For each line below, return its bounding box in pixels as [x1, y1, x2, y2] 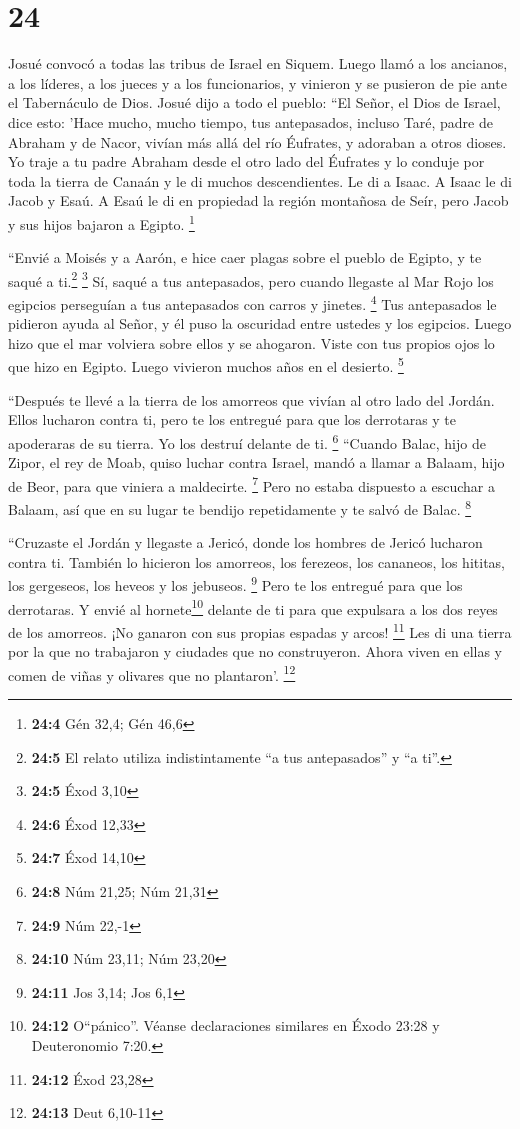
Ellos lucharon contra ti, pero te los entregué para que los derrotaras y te [8, 409, 457, 430]
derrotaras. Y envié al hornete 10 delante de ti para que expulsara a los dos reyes [8, 595, 498, 619]
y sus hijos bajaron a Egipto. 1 [8, 210, 195, 234]
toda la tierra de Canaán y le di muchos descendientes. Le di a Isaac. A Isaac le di [8, 170, 512, 191]
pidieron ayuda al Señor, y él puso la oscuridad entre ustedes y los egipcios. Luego [8, 313, 512, 334]
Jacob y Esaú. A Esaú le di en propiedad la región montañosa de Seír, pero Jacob [8, 190, 509, 211]
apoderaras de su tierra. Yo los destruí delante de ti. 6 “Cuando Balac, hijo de [8, 429, 486, 453]
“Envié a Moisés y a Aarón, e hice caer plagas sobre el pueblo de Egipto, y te [8, 247, 482, 268]
